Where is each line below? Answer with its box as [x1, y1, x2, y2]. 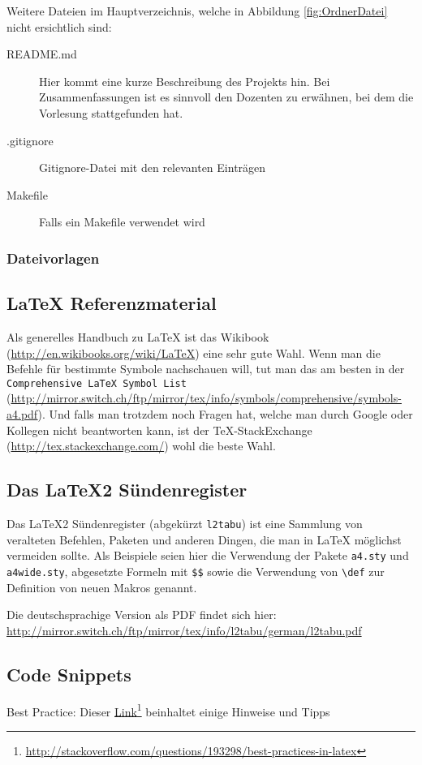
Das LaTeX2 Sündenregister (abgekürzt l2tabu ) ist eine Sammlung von [6, 515, 363, 531]
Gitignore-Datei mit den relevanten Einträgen [39, 159, 266, 176]
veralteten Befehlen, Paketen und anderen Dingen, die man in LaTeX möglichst [6, 531, 402, 548]
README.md [6, 45, 77, 62]
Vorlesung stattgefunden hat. [39, 104, 183, 121]
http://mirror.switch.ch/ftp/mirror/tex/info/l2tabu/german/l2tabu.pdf [6, 621, 362, 638]
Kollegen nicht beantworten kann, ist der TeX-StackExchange [6, 421, 312, 438]
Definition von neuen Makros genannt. [6, 578, 197, 595]
